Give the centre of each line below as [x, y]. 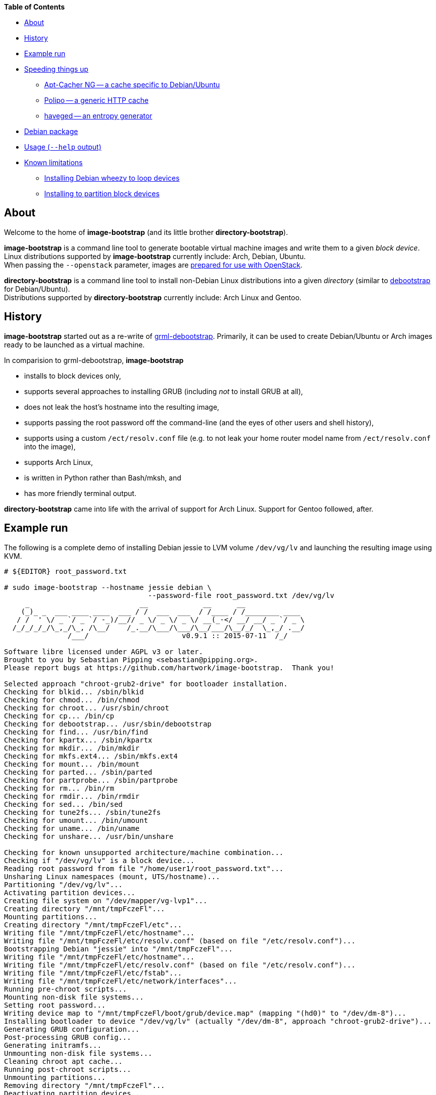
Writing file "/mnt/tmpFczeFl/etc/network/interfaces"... [121, 981]
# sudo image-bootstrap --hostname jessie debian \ [108, 587]
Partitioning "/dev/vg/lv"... [64, 884]
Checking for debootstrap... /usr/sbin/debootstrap [108, 724]
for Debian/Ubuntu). [37, 289]
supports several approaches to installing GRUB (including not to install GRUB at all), [164, 391]
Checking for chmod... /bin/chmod [72, 700]
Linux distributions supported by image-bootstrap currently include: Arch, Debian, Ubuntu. [155, 256]
